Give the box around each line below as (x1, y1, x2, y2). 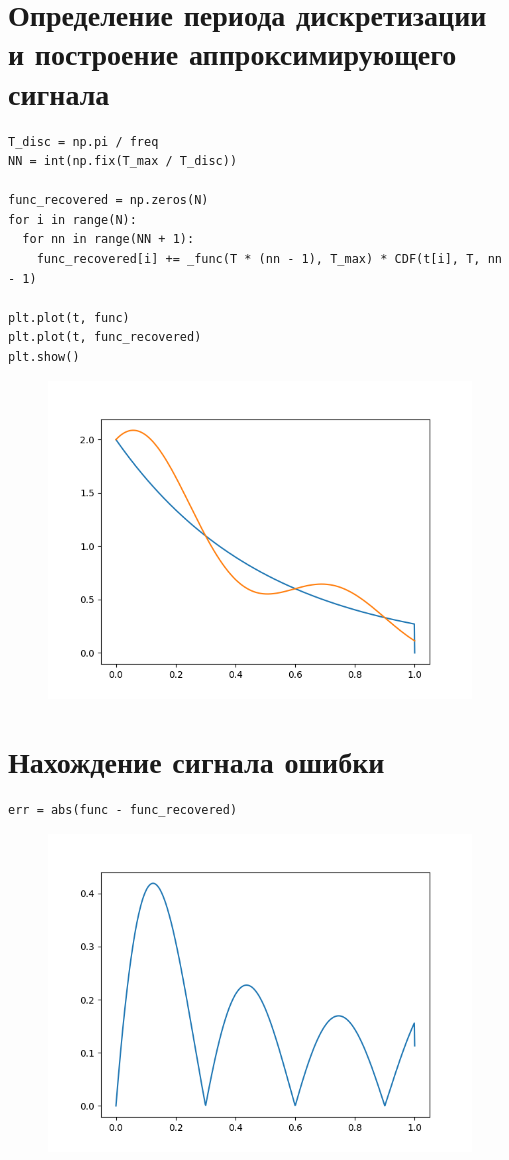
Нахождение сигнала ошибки (8, 741, 385, 782)
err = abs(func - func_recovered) (8, 803, 238, 818)
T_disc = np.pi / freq (8, 134, 159, 149)
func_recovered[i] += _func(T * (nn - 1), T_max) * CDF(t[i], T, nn (36, 252, 502, 267)
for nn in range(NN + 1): (22, 232, 195, 247)
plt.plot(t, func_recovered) (8, 330, 202, 345)
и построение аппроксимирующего (8, 33, 457, 74)
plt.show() (8, 350, 80, 365)
